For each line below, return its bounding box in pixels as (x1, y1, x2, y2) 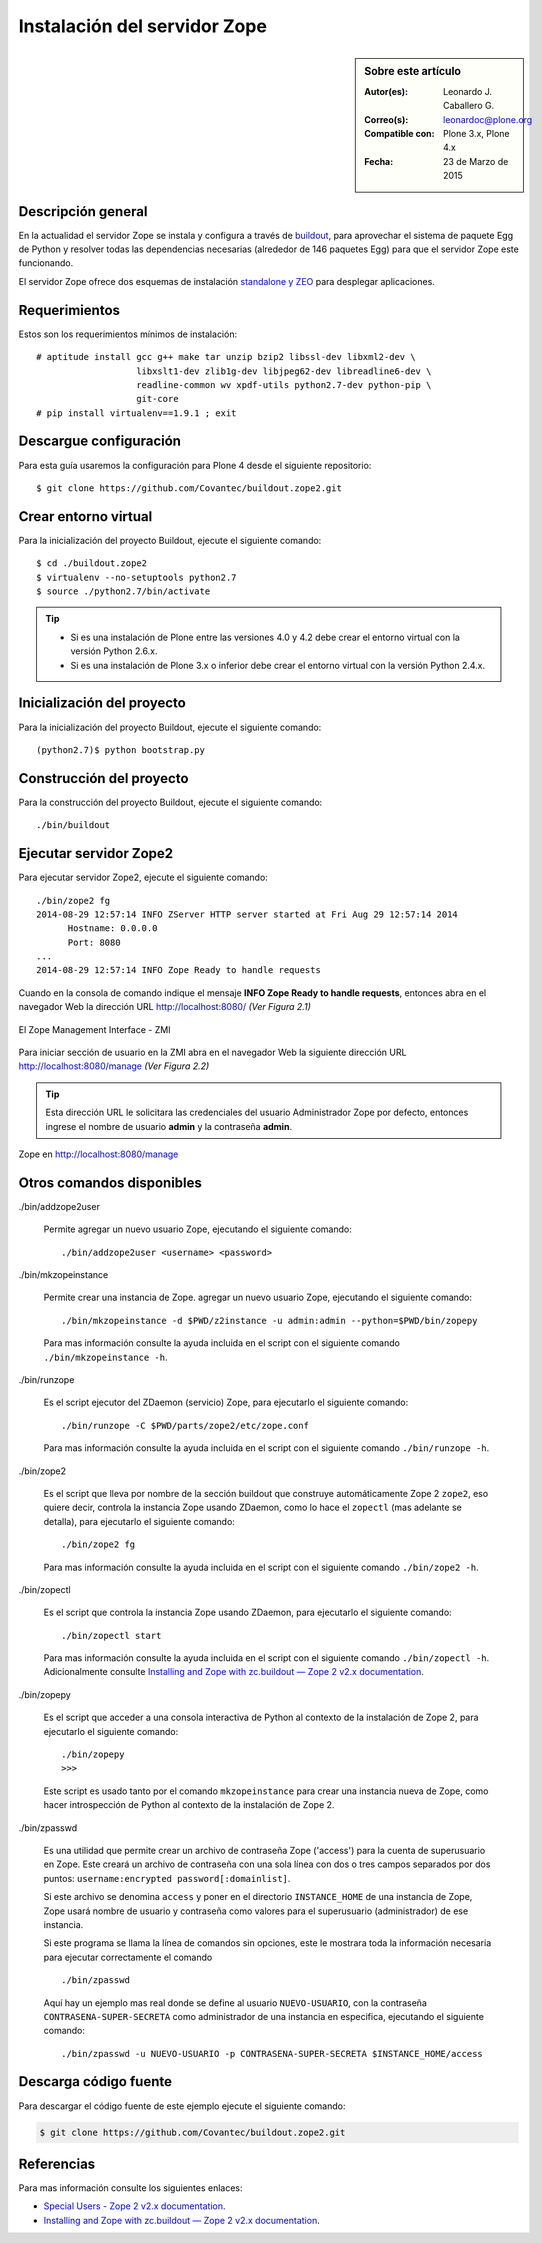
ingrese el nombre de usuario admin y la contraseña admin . (45, 1120, 293, 1132)
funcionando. (18, 257, 74, 269)
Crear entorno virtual (18, 508, 153, 525)
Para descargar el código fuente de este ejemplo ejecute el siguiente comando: (18, 2100, 346, 2112)
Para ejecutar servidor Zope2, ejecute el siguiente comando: (18, 871, 269, 884)
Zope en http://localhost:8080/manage (18, 1148, 179, 1160)
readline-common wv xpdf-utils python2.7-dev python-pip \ (136, 379, 432, 390)
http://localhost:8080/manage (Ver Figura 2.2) (18, 1060, 210, 1072)
